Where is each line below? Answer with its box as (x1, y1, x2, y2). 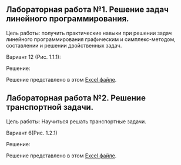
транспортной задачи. (6, 102, 94, 112)
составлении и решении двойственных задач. (6, 42, 122, 49)
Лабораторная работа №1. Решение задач (6, 5, 169, 15)
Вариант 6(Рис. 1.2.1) (6, 129, 58, 136)
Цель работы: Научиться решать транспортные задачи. (6, 117, 147, 125)
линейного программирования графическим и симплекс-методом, (6, 35, 176, 43)
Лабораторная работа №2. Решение (6, 93, 146, 103)
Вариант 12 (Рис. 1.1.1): (6, 53, 61, 60)
